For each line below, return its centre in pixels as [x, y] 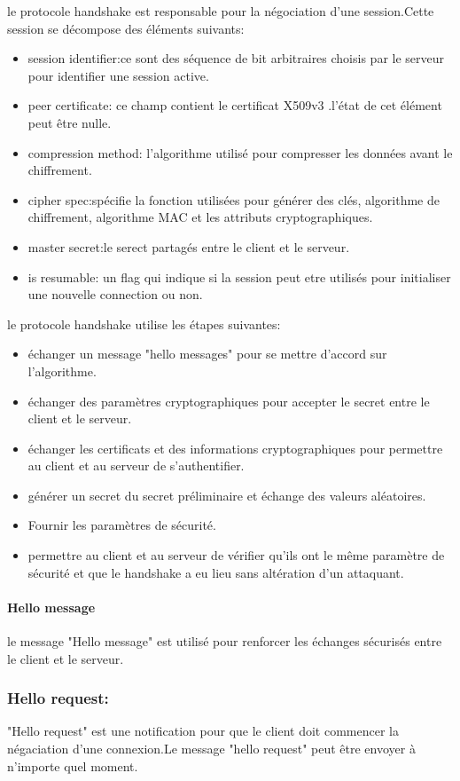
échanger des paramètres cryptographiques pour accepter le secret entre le [229, 401]
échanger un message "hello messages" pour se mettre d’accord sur [207, 354]
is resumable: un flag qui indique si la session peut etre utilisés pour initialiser [239, 276]
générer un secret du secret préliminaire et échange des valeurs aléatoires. [227, 495]
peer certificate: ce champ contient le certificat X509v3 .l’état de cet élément [235, 105]
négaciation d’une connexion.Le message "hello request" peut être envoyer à [211, 749]
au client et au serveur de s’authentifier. [136, 465]
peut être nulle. [70, 122]
